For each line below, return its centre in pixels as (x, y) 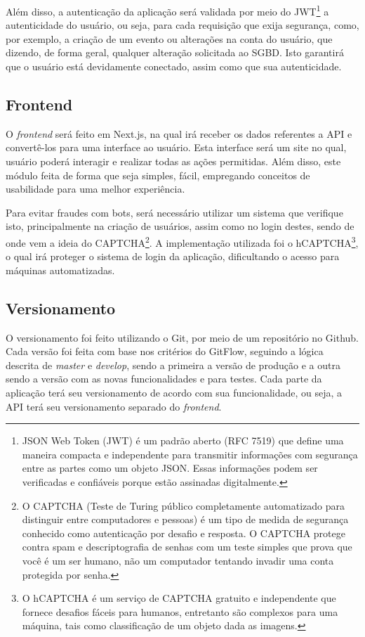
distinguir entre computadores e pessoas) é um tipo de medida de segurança (185, 519)
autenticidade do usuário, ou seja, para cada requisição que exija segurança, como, (182, 25)
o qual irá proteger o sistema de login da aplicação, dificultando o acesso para (173, 256)
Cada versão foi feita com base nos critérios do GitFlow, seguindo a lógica (165, 351)
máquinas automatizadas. (60, 270)
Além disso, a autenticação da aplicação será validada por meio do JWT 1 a (167, 10)
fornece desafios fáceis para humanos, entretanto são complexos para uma (180, 611)
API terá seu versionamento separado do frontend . (114, 406)
